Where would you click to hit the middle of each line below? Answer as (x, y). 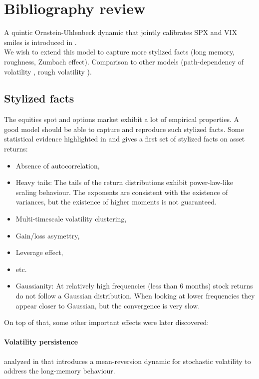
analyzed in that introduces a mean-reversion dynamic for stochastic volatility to (128, 361)
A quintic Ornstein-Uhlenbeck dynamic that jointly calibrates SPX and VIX (121, 32)
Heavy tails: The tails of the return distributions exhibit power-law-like (125, 182)
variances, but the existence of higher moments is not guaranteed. (116, 202)
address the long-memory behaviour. (60, 371)
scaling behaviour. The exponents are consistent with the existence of (122, 192)
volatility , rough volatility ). (48, 71)
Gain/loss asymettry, (48, 235)
